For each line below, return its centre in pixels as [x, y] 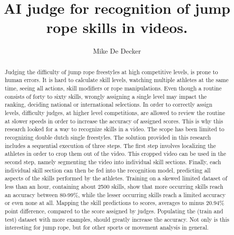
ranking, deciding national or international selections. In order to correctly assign [108, 104]
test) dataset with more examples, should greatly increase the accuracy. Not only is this [117, 219]
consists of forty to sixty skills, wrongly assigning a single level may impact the [106, 96]
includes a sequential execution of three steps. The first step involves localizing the [110, 145]
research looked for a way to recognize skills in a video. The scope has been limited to [115, 129]
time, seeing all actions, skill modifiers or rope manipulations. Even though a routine [113, 88]
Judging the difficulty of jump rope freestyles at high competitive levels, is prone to [111, 72]
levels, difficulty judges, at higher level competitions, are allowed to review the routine [115, 112]
